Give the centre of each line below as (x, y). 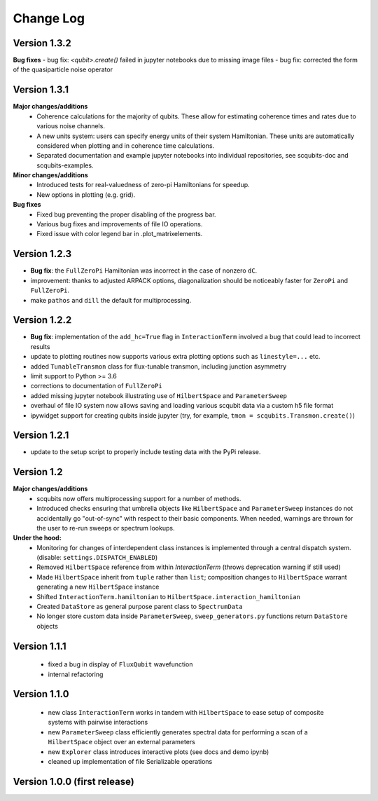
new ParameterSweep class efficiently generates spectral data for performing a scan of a (178, 732)
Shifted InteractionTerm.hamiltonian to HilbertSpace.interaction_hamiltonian (169, 596)
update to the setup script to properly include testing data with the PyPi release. (146, 452)
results (40, 346)
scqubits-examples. (65, 165)
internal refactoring (76, 674)
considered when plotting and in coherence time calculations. (126, 145)
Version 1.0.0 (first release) (73, 781)
